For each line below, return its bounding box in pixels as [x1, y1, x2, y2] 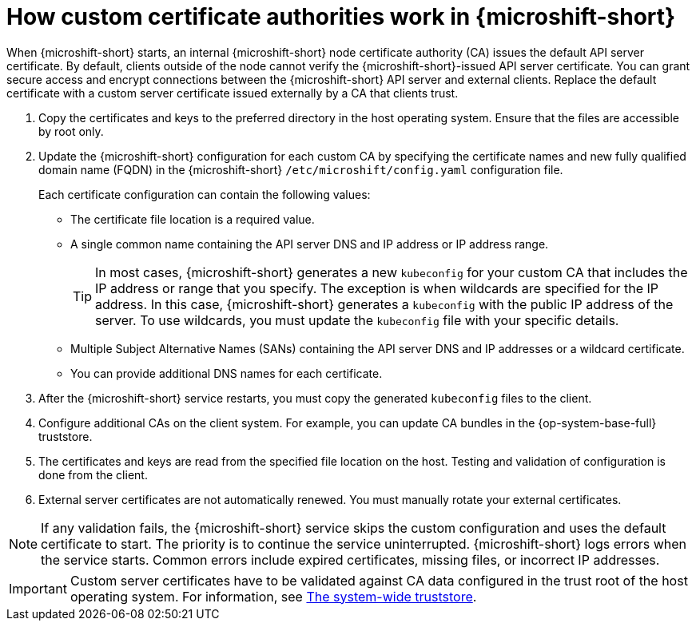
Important [9, 580, 67, 597]
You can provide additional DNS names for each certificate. [70, 366, 383, 380]
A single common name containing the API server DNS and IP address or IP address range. [70, 236, 549, 251]
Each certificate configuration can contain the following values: [38, 187, 371, 201]
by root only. [38, 124, 104, 138]
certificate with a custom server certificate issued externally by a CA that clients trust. [6, 85, 459, 100]
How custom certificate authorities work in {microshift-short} [6, 3, 676, 30]
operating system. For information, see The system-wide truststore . [70, 588, 477, 605]
